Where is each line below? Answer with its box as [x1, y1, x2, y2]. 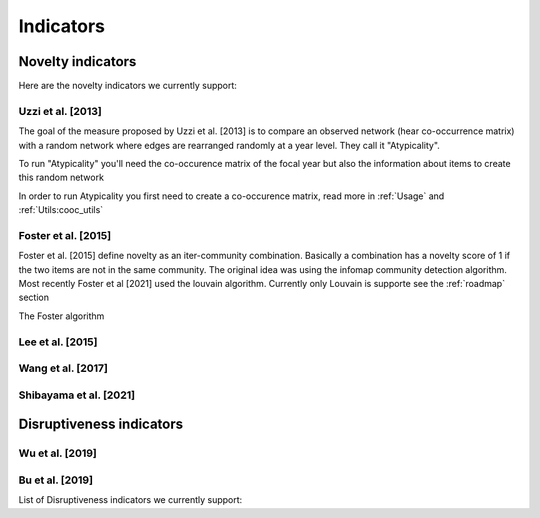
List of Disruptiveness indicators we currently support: [18, 494, 243, 506]
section [18, 291, 50, 304]
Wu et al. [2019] [18, 446, 97, 460]
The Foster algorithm [18, 310, 105, 322]
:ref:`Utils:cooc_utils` [18, 204, 104, 216]
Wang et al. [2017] [18, 361, 109, 375]
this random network [18, 171, 105, 184]
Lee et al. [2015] [18, 335, 98, 349]
